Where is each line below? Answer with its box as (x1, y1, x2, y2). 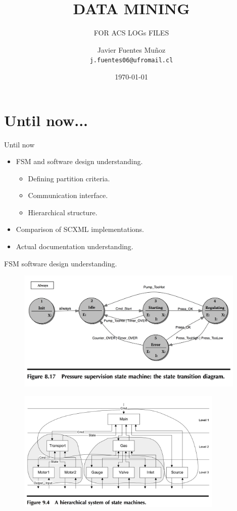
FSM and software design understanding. (16, 156, 143, 167)
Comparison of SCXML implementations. (16, 224, 144, 234)
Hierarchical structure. (28, 207, 98, 217)
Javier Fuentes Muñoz (97, 44, 166, 55)
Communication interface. (28, 190, 108, 201)
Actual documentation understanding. (16, 241, 133, 252)
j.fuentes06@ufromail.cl (89, 57, 173, 64)
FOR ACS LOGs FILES (93, 27, 169, 38)
